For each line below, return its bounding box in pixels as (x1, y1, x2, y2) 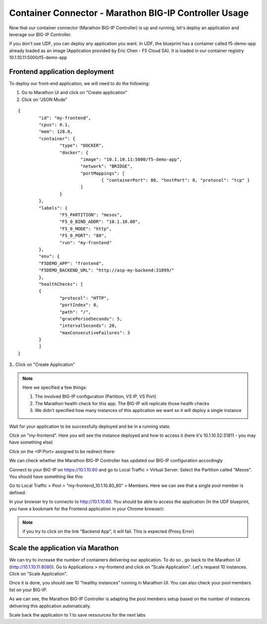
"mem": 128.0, (39, 129, 73, 135)
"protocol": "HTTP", (59, 295, 110, 301)
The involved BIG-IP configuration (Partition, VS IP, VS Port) (35, 394, 157, 400)
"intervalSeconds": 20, (59, 323, 117, 329)
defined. (9, 489, 27, 495)
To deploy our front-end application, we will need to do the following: (9, 81, 150, 87)
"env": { (39, 254, 60, 260)
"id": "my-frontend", (39, 115, 91, 121)
